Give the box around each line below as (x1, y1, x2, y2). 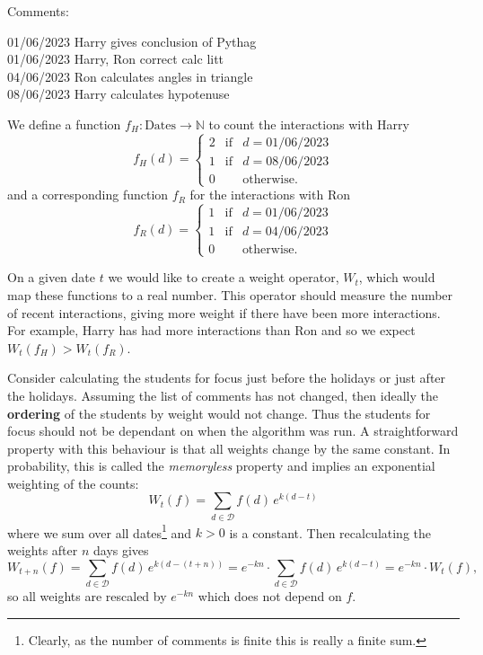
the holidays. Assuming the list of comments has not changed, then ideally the (7, 385, 438, 404)
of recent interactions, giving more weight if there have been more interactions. (7, 303, 441, 322)
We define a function (7, 114, 121, 133)
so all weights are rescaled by (7, 587, 167, 605)
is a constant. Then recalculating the (229, 523, 432, 542)
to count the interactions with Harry (208, 114, 409, 133)
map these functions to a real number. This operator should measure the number (7, 285, 453, 304)
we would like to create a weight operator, (108, 268, 339, 287)
